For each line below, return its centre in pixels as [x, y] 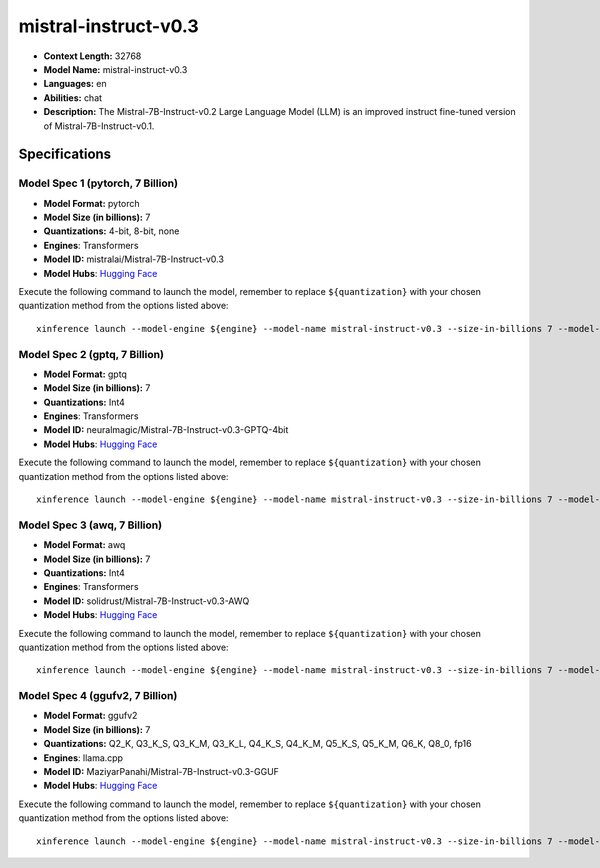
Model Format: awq [84, 545]
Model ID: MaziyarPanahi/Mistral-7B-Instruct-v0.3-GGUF [161, 772]
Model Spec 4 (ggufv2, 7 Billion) [98, 696]
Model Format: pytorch [91, 203]
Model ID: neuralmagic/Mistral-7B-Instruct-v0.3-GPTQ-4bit [166, 430]
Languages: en [75, 84]
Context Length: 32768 [92, 56]
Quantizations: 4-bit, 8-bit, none [111, 231]
